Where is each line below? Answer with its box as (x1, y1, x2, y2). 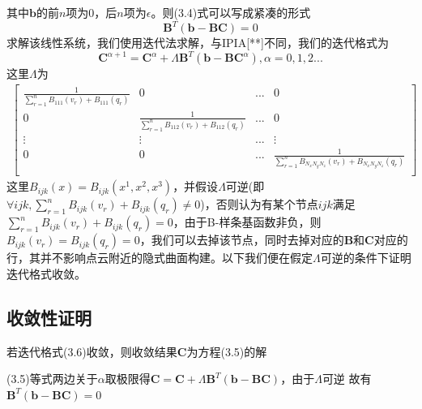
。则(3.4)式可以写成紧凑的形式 (151, 4, 311, 20)
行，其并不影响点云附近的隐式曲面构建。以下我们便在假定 (6, 249, 313, 266)
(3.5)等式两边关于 (6, 370, 98, 387)
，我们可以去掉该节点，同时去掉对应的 (139, 231, 344, 248)
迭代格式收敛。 (6, 265, 86, 282)
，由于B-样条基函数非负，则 (173, 213, 322, 230)
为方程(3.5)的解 (186, 342, 267, 359)
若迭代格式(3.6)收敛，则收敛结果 (6, 342, 177, 359)
